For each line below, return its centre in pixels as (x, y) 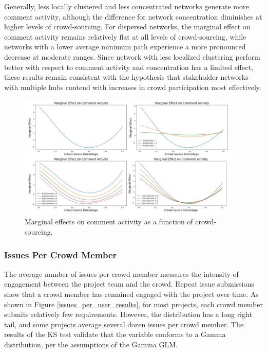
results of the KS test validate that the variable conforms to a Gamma (115, 334)
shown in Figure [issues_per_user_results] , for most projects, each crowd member (134, 304)
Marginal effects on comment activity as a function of (109, 222)
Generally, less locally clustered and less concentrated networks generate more (127, 6)
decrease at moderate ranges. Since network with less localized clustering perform (132, 56)
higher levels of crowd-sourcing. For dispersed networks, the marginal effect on (127, 27)
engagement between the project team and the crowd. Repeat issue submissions (129, 284)
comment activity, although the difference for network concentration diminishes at (133, 16)
